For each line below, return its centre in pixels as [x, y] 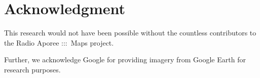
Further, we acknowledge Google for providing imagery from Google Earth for [125, 60]
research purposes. [32, 69]
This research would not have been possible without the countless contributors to [130, 33]
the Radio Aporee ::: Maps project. [59, 42]
